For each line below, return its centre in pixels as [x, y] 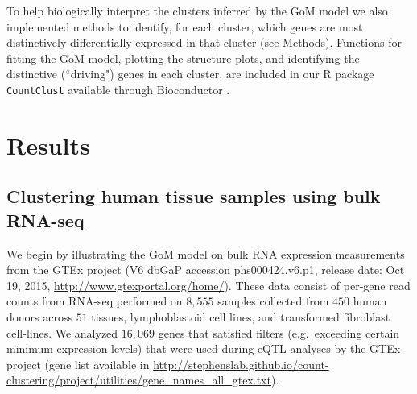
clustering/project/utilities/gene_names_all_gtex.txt [139, 380]
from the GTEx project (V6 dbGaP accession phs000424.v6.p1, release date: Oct [206, 270]
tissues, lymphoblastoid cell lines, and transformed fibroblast [241, 316]
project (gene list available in [78, 364]
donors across [39, 316]
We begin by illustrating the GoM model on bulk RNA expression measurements [206, 253]
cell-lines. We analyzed [62, 332]
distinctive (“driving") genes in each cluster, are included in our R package [190, 74]
